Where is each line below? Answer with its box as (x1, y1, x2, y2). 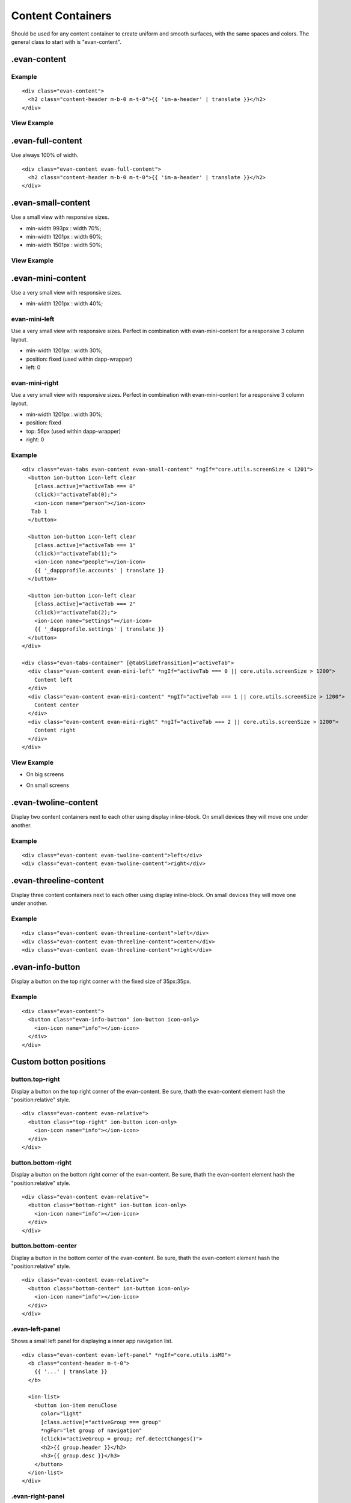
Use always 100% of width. (11, 152, 79, 159)
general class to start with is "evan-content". (11, 38, 121, 45)
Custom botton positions (11, 1057, 106, 1067)
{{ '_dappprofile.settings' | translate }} (34, 626, 165, 632)
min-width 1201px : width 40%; (26, 300, 103, 307)
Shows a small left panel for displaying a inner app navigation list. (11, 1338, 173, 1345)
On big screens (26, 771, 64, 778)
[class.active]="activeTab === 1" (34, 542, 136, 548)
